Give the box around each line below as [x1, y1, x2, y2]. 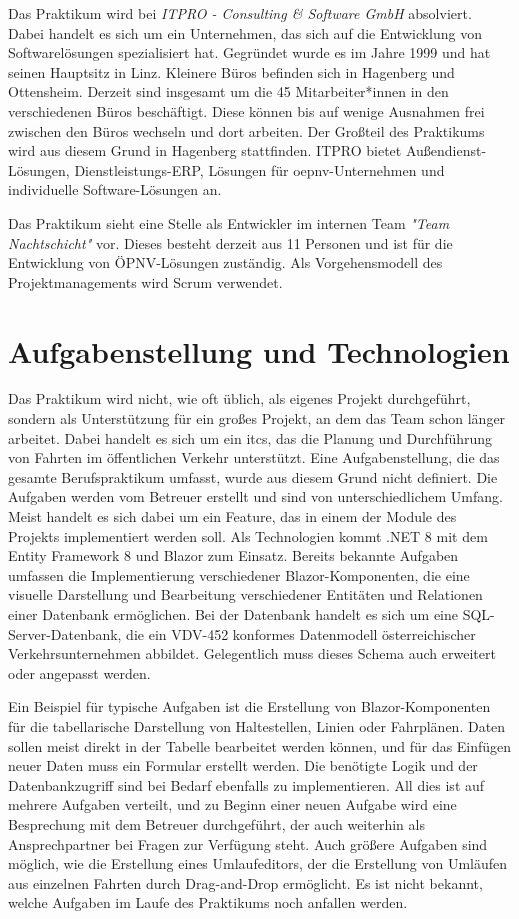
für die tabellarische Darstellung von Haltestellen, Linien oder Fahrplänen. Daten [8, 715, 506, 736]
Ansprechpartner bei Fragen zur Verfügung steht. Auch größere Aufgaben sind [8, 833, 488, 854]
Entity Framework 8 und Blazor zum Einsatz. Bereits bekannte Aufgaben [8, 545, 459, 566]
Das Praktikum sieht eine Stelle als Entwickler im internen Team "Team [8, 212, 450, 233]
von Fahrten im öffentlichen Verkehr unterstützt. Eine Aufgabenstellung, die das [8, 447, 500, 468]
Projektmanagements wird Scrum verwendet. [8, 271, 283, 292]
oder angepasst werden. [8, 662, 151, 683]
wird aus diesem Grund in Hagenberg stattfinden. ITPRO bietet [8, 140, 402, 161]
